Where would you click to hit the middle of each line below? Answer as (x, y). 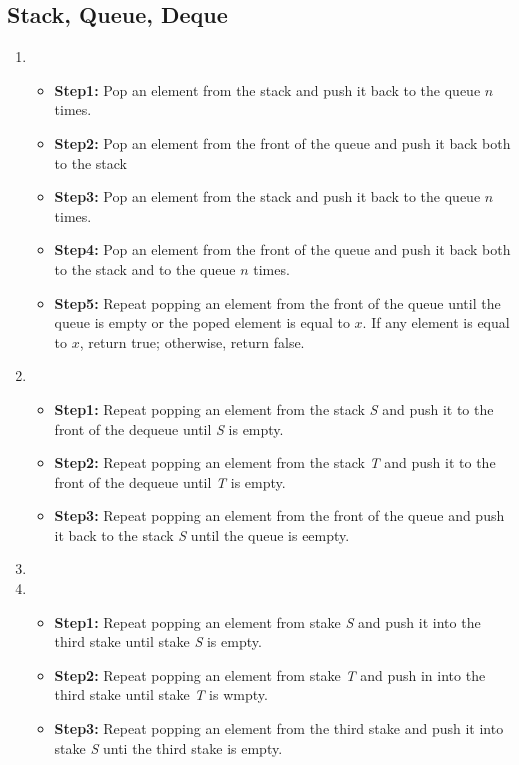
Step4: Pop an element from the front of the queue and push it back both (282, 249)
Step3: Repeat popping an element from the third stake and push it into (279, 728)
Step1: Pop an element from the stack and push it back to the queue (267, 89)
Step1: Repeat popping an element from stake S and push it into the (267, 621)
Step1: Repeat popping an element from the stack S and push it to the (274, 408)
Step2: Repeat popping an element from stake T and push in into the (270, 674)
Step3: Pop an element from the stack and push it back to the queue (267, 196)
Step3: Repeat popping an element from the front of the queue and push (279, 515)
